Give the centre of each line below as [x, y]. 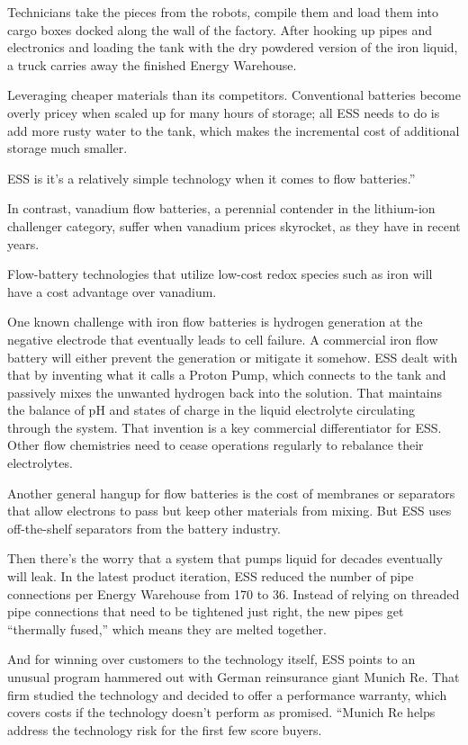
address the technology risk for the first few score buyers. [165, 729]
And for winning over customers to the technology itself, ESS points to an [211, 659]
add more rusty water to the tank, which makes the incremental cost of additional [234, 130]
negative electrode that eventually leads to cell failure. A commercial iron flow [223, 339]
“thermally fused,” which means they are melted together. [167, 628]
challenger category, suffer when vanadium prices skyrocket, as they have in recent [234, 225]
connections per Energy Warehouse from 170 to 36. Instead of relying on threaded [234, 593]
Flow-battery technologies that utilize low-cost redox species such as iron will [220, 274]
